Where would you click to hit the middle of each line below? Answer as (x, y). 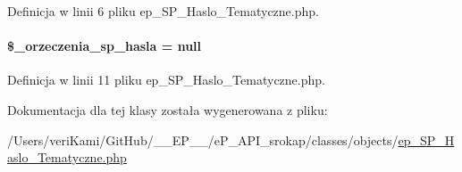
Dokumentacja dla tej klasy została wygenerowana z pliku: (168, 109)
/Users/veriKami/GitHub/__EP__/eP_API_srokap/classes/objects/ (203, 139)
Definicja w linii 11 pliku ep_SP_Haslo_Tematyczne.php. (166, 80)
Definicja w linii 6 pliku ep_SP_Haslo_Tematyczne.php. (163, 11)
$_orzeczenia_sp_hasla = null (105, 46)
